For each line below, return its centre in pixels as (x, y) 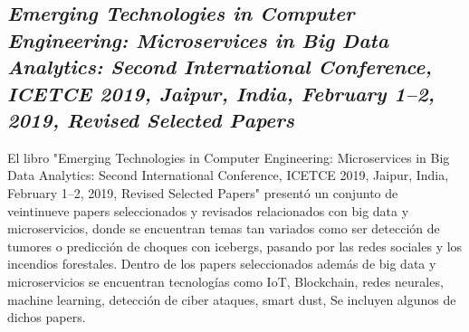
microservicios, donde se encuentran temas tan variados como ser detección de (224, 228)
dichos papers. (47, 317)
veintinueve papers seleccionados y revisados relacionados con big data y (208, 210)
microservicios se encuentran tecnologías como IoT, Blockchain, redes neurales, (225, 281)
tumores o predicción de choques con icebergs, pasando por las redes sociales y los (235, 246)
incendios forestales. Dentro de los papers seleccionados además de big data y (222, 264)
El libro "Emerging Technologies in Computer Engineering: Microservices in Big (229, 157)
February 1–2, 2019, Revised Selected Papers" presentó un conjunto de (203, 192)
